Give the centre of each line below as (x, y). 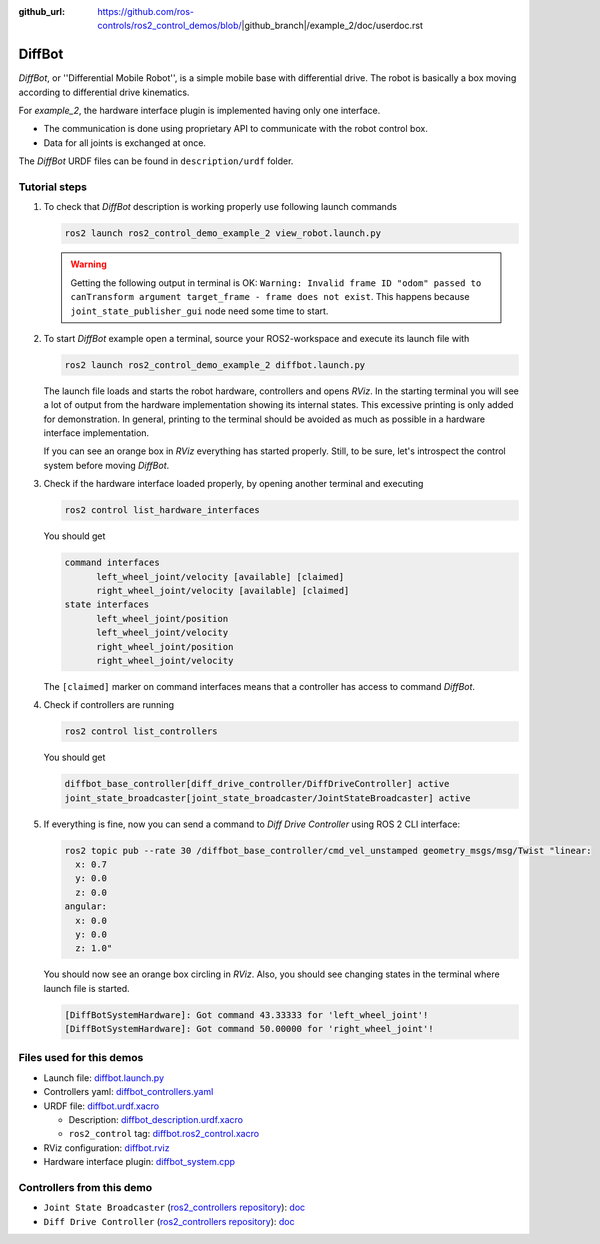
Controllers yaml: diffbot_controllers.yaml (128, 1092)
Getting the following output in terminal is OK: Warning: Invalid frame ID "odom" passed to (276, 282)
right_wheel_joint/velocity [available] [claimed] (223, 590)
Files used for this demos (81, 1058)
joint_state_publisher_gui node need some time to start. (199, 311)
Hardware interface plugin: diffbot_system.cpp (139, 1162)
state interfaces (107, 604)
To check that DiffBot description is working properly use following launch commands (220, 207)
